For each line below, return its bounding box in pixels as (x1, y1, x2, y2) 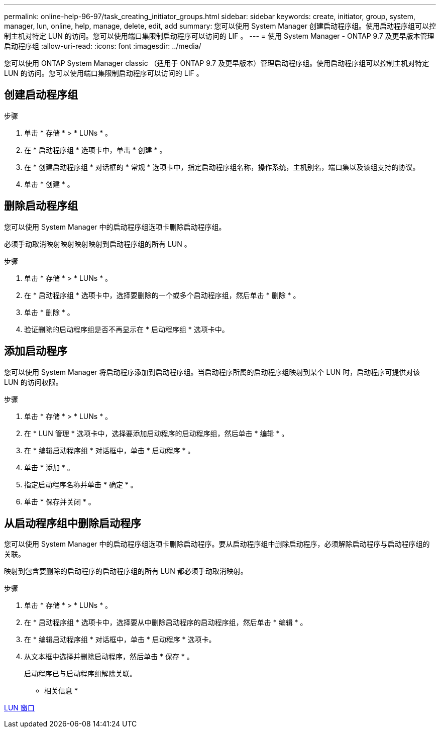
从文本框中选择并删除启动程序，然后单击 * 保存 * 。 (24, 652, 194, 661)
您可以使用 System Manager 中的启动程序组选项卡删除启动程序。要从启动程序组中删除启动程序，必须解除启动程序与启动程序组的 (4, 540, 430, 549)
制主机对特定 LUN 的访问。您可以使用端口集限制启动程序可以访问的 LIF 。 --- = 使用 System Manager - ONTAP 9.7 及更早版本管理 (4, 32, 434, 40)
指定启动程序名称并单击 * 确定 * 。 (24, 480, 138, 489)
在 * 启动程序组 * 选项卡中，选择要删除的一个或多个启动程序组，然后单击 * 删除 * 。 (24, 290, 300, 299)
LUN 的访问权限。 (4, 377, 63, 386)
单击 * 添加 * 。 (24, 463, 74, 472)
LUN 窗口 (4, 703, 35, 712)
